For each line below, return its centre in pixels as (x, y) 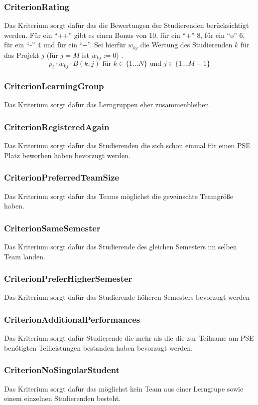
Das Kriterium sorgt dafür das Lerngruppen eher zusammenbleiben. (108, 104)
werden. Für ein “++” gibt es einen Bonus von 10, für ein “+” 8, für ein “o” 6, (125, 35)
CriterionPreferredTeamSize (62, 177)
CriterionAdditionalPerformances (72, 319)
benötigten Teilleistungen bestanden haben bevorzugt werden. (99, 347)
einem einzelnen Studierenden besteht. (63, 398)
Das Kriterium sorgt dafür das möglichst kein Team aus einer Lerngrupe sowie (124, 388)
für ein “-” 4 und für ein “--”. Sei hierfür (65, 45)
